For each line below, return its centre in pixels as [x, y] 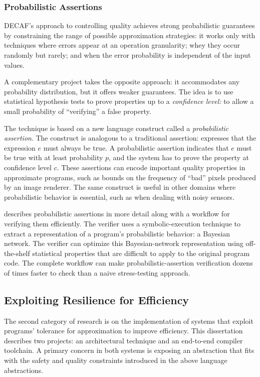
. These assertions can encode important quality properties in [151, 167]
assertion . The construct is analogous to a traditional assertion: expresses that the [130, 138]
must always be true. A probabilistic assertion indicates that [136, 147]
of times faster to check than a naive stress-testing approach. [97, 272]
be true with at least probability [54, 157]
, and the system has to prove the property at [179, 157]
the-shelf [17, 253]
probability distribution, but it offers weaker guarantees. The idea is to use [119, 91]
